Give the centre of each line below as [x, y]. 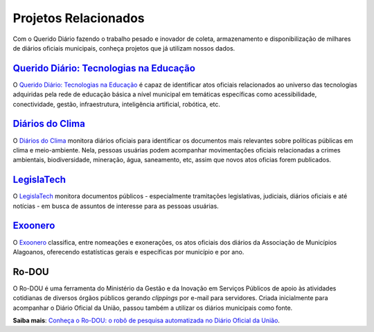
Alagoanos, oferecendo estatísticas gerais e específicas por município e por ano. [128, 252]
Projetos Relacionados [79, 18]
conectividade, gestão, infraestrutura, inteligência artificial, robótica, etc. [117, 104]
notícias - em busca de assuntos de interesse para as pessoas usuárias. [116, 206]
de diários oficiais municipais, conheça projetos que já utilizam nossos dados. [124, 48]
